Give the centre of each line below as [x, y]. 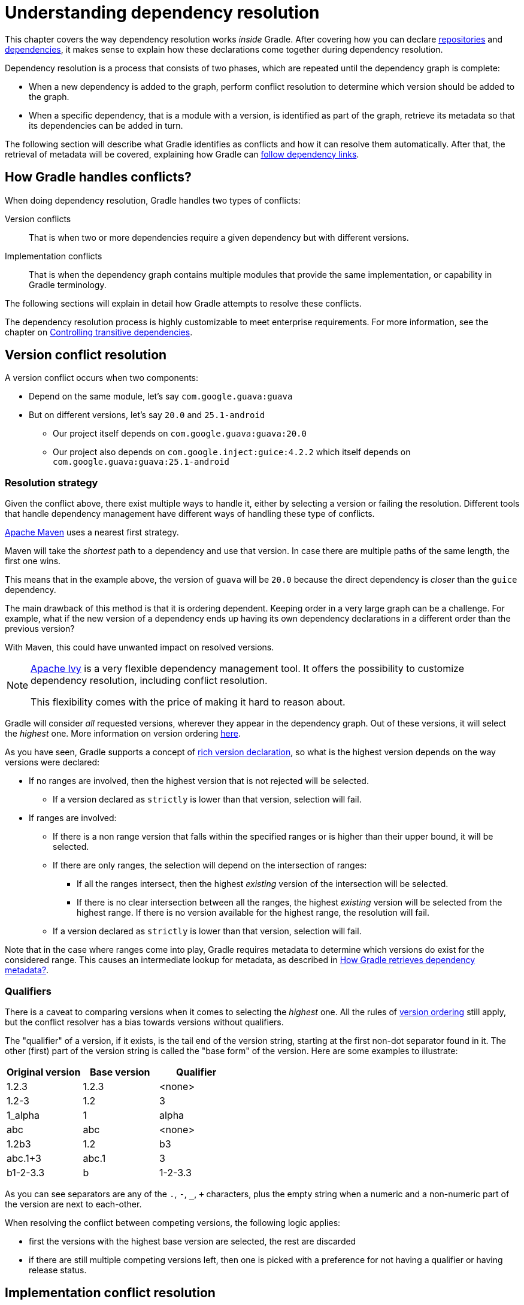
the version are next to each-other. [73, 1204]
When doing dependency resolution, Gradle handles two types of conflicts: [153, 200]
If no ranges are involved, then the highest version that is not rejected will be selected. [199, 781]
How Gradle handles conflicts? [98, 177]
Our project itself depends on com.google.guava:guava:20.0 [180, 434]
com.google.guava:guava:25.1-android [141, 462]
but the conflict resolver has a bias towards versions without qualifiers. [144, 1022]
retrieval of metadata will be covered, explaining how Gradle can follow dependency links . [182, 154]
